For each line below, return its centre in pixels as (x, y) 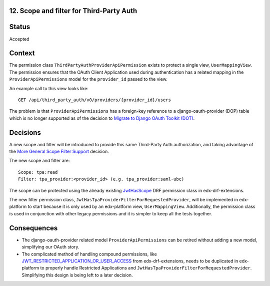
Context (22, 53)
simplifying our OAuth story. (50, 247)
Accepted (19, 39)
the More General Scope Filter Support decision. (59, 152)
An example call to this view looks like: (49, 88)
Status (20, 27)
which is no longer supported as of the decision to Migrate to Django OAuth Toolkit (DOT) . (102, 118)
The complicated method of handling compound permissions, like (89, 254)
